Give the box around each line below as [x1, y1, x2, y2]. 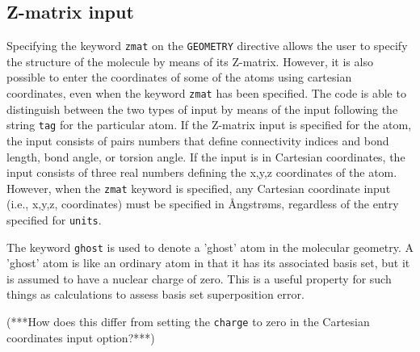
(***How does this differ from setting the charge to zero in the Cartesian [6, 313, 370, 330]
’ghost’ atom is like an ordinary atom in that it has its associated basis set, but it [6, 254, 410, 271]
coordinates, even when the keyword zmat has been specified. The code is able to [6, 85, 406, 102]
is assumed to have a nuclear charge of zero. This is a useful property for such [6, 270, 392, 287]
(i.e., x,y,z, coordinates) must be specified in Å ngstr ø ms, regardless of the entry [6, 195, 399, 212]
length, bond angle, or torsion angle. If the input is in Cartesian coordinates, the [6, 148, 405, 165]
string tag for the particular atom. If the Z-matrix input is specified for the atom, [6, 116, 412, 133]
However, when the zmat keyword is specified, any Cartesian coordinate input [6, 179, 391, 196]
